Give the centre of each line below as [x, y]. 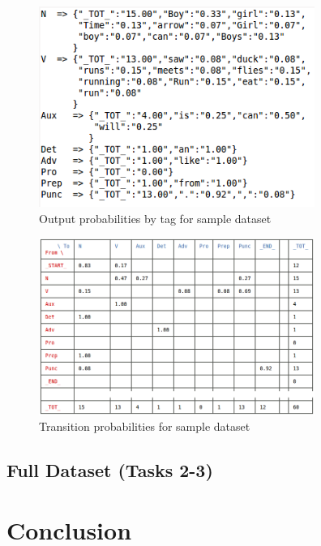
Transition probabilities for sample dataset [145, 426]
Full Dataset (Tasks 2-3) [110, 470]
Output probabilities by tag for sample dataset [155, 218]
